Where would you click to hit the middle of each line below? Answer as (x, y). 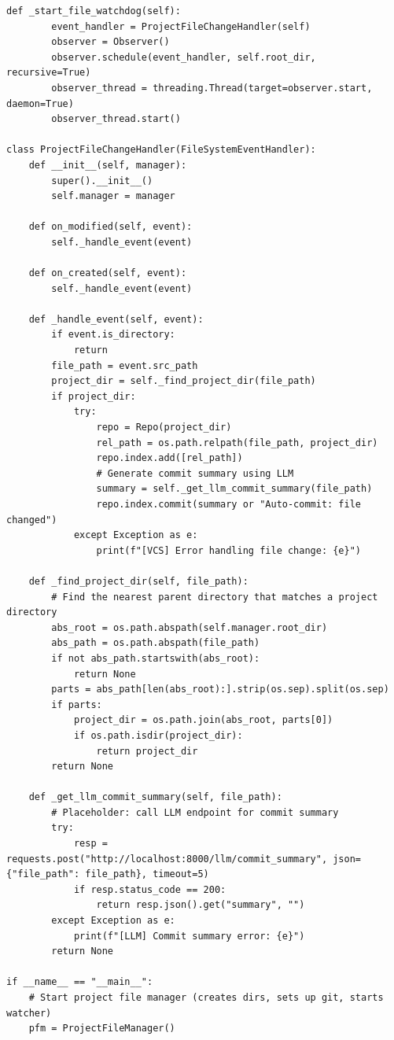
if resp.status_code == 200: (150, 889)
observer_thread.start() (116, 119)
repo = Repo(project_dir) (164, 428)
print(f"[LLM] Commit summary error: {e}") (189, 936)
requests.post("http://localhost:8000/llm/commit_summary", (167, 859)
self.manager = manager (113, 196)
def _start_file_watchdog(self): (94, 11)
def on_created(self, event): (108, 273)
